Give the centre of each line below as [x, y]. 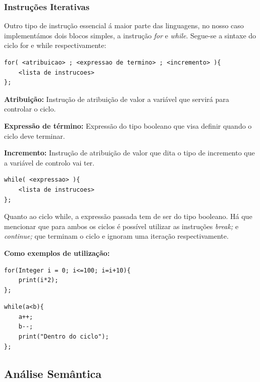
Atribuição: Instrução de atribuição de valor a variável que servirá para [117, 99]
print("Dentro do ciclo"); [64, 337]
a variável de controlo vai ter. [49, 162]
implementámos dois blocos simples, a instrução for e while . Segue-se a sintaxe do [130, 35]
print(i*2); [38, 280]
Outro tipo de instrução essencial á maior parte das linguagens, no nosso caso [124, 25]
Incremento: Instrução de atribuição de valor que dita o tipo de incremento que [129, 153]
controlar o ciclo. [30, 109]
